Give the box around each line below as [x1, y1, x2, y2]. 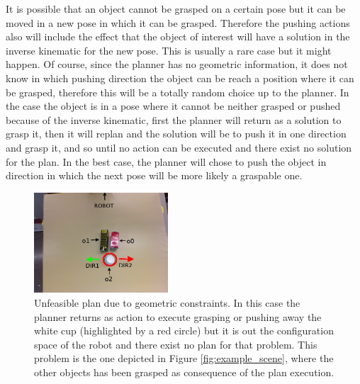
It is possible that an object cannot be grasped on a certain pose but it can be [6, 1, 346, 16]
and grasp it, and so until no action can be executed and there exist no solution [6, 140, 352, 154]
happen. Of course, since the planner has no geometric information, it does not [6, 57, 348, 72]
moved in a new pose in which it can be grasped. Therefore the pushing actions [6, 15, 350, 30]
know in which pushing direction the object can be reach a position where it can [6, 70, 354, 85]
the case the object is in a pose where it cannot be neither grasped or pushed [6, 98, 341, 113]
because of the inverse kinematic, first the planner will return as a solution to [6, 112, 342, 127]
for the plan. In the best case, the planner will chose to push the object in [6, 154, 327, 169]
